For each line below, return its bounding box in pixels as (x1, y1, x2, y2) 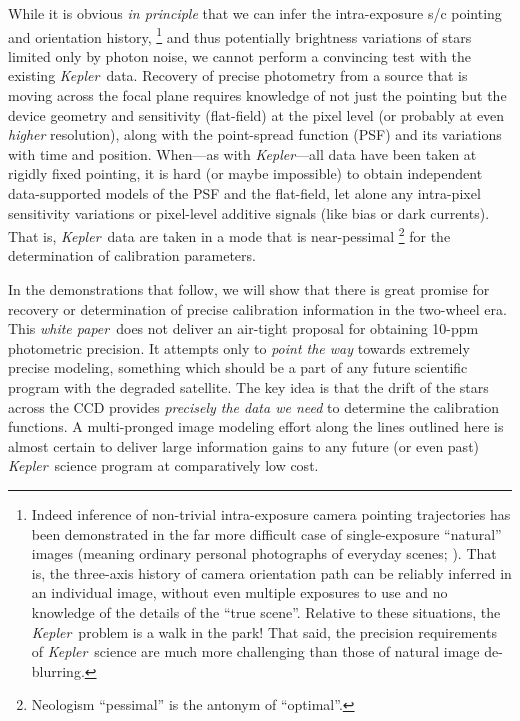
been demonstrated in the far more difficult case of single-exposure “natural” (31, 523, 502, 544)
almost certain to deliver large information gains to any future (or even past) (8, 435, 480, 456)
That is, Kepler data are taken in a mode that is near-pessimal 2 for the (8, 223, 451, 246)
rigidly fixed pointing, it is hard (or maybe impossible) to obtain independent (8, 163, 483, 184)
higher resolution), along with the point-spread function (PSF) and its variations (8, 124, 502, 145)
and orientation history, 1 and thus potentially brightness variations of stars (8, 23, 472, 47)
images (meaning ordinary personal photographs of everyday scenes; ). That (31, 543, 497, 564)
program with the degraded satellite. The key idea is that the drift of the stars (8, 377, 489, 397)
